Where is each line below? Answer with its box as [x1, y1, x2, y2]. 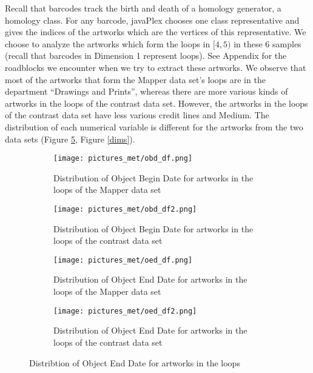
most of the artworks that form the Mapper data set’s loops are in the [5, 73, 266, 86]
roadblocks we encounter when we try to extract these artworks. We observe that [5, 61, 306, 73]
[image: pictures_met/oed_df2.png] [53, 306, 197, 315]
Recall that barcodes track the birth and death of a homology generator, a [5, 2, 281, 14]
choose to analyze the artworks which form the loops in [5, 37, 210, 50]
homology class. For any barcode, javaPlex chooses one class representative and [5, 13, 300, 26]
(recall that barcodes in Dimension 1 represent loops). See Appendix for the [5, 49, 287, 62]
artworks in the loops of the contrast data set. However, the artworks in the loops [5, 96, 308, 109]
